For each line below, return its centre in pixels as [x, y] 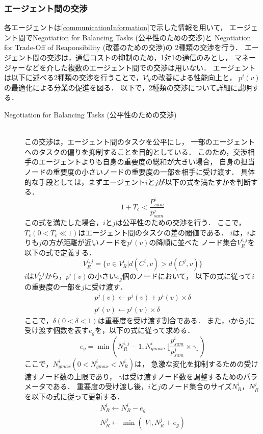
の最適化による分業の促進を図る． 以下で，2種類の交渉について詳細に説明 [128, 87]
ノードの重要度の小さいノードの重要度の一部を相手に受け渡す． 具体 [140, 171]
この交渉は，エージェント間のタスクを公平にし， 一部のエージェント [140, 142]
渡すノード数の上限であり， [71, 376]
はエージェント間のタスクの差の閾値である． [153, 232]
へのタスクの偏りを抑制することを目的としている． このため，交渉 [136, 151]
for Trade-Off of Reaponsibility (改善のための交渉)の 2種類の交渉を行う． [123, 47]
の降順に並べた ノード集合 [193, 242]
